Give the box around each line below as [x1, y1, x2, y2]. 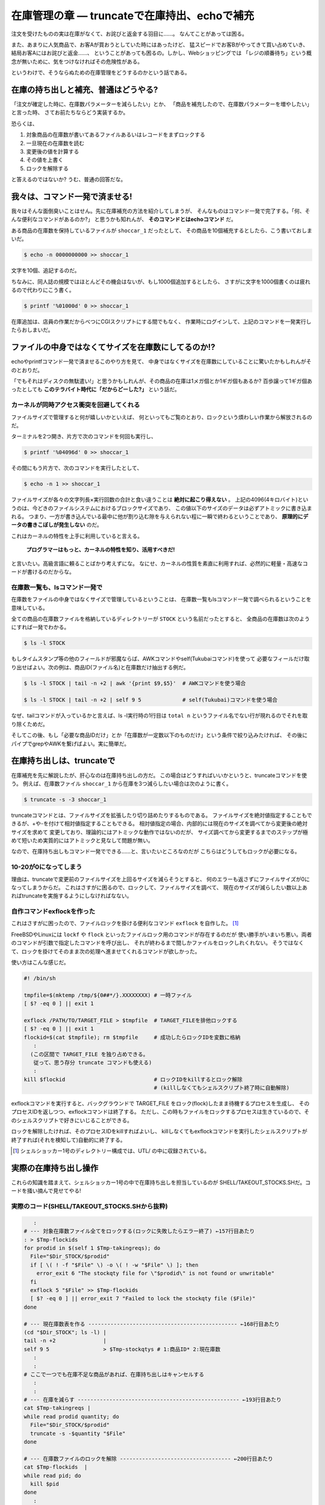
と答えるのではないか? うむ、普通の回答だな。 [11, 176, 126, 183]
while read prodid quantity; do [23, 1413, 120, 1420]
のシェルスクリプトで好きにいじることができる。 [11, 1117, 132, 1124]
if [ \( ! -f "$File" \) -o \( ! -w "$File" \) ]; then [30, 1261, 199, 1268]
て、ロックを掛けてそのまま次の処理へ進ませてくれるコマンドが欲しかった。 [11, 948, 201, 955]
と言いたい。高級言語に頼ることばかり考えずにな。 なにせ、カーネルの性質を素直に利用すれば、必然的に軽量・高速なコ [11, 560, 308, 567]
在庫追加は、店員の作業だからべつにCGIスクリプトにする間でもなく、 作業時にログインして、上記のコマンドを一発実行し [11, 318, 312, 325]
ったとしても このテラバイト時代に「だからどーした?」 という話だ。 [11, 386, 181, 393]
